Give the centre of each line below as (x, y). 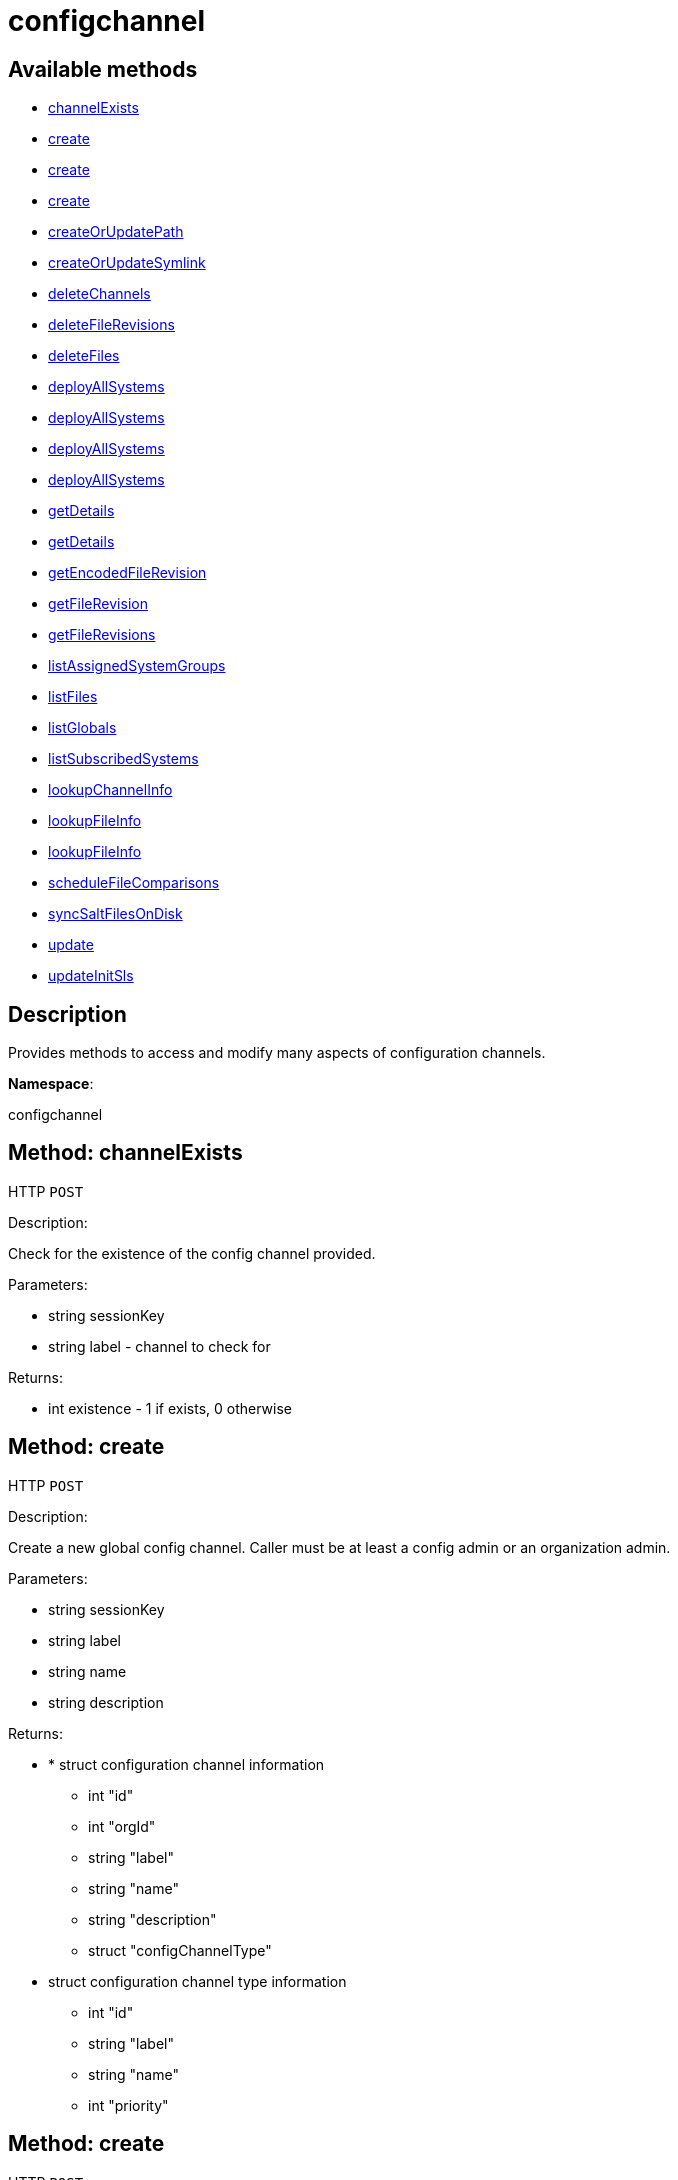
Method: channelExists (125, 1153)
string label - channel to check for (159, 1346)
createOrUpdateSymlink (127, 263)
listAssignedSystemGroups (137, 666)
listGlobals (82, 728)
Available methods (103, 69)
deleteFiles (84, 356)
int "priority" (128, 2105)
